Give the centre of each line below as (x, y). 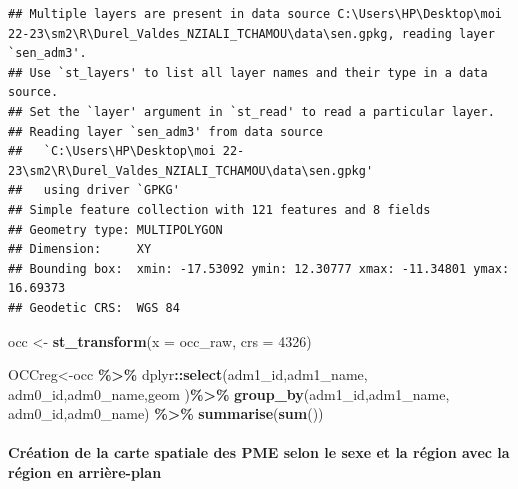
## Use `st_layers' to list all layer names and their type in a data (248, 72)
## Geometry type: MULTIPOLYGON (115, 229)
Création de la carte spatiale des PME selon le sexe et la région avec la (259, 452)
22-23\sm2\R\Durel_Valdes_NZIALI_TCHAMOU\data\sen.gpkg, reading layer (251, 33)
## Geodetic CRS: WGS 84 (94, 307)
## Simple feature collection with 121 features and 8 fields (219, 209)
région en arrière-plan (85, 472)
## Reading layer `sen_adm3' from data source (165, 131)
